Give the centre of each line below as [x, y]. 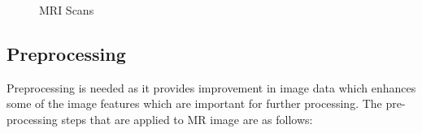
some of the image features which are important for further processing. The [194, 103]
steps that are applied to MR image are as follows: [187, 119]
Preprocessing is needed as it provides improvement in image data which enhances [211, 87]
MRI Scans [67, 10]
